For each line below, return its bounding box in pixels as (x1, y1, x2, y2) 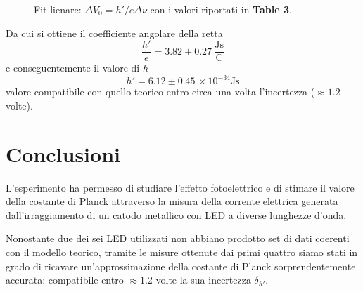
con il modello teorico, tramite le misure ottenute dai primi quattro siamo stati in (6, 245, 358, 260)
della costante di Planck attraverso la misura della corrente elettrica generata (6, 194, 338, 208)
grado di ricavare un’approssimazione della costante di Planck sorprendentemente (6, 258, 356, 273)
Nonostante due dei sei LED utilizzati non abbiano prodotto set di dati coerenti (6, 231, 350, 246)
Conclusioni (6, 139, 120, 168)
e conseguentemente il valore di (6, 60, 140, 75)
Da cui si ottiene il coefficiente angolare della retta (6, 25, 223, 40)
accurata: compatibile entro (6, 272, 124, 287)
